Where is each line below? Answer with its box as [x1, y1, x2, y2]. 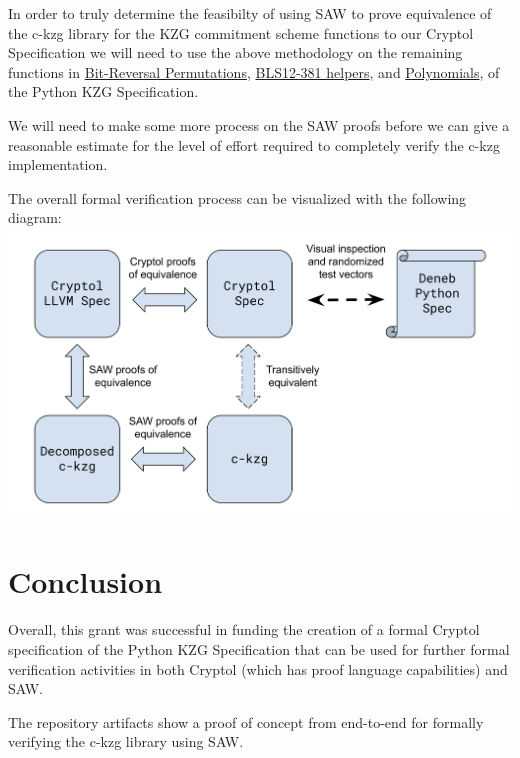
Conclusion [8, 561, 163, 602]
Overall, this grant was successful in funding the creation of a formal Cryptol [8, 619, 480, 640]
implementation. [8, 154, 108, 175]
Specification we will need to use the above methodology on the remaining [8, 42, 463, 63]
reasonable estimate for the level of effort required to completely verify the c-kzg [8, 134, 500, 155]
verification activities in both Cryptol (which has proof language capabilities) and [8, 658, 508, 679]
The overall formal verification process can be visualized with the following [8, 187, 467, 208]
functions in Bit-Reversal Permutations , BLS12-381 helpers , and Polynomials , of [8, 61, 500, 82]
